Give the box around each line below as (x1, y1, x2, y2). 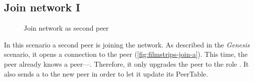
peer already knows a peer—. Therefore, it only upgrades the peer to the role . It (4, 58, 249, 69)
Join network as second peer (24, 23, 109, 33)
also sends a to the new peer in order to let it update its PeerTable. (4, 68, 208, 79)
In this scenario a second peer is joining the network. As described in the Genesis (4, 39, 250, 49)
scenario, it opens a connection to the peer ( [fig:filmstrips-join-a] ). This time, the (4, 49, 248, 59)
